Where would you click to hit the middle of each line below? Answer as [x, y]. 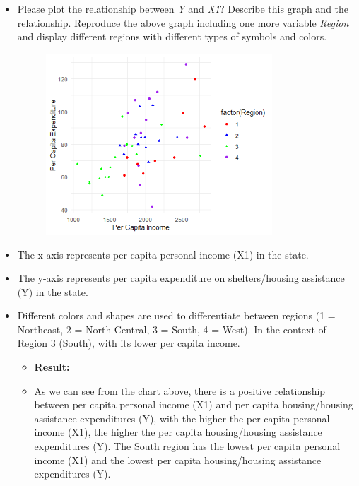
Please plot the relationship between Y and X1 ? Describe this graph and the [183, 8]
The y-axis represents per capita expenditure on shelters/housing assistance [181, 278]
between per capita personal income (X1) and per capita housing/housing [194, 404]
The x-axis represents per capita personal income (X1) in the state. [163, 254]
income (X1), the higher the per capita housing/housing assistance [178, 432]
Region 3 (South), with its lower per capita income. [129, 343]
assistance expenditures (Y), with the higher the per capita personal [182, 418]
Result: [52, 367]
